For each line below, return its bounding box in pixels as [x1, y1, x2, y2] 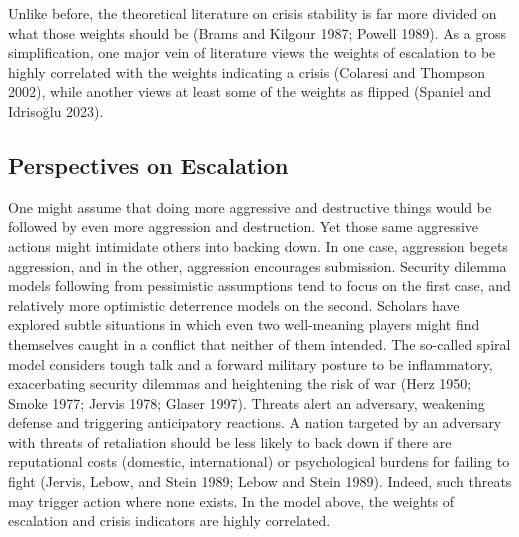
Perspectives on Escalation [8, 149, 289, 180]
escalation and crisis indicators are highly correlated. [8, 510, 331, 531]
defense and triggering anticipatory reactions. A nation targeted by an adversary [8, 412, 502, 433]
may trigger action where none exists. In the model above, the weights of [8, 490, 454, 511]
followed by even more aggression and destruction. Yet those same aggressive [8, 216, 479, 237]
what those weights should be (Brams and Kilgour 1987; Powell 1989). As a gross [8, 22, 507, 43]
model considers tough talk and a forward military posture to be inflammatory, [8, 353, 493, 374]
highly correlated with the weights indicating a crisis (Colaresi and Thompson [8, 61, 485, 82]
